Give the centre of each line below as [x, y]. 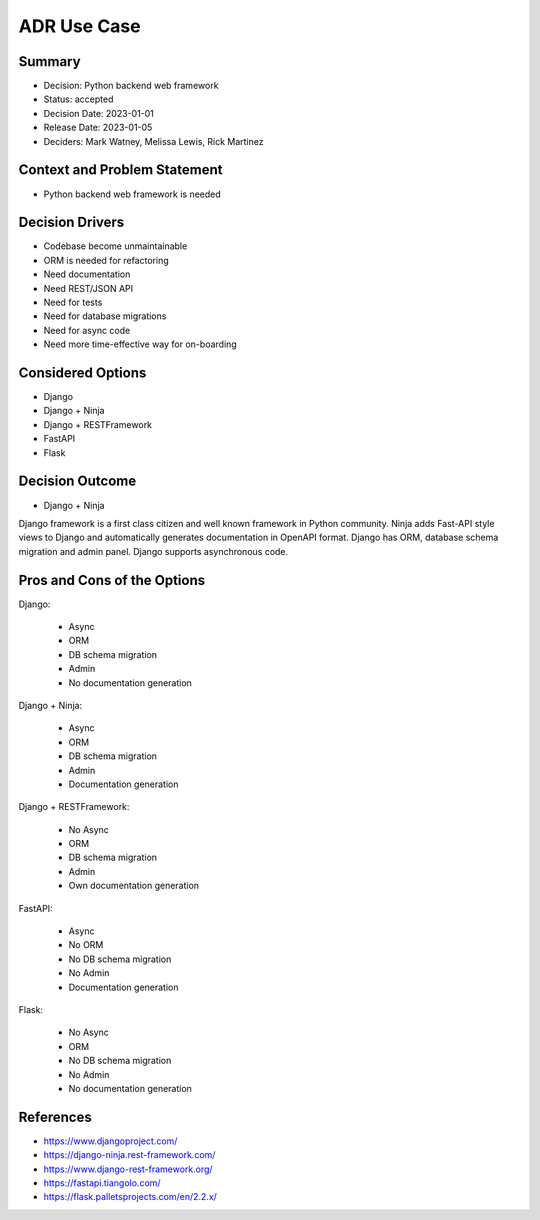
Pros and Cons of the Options [111, 580]
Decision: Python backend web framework [131, 86]
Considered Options [82, 372]
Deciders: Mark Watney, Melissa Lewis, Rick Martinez [153, 141]
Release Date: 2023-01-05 [98, 127]
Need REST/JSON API [88, 288]
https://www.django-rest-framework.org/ [128, 1169]
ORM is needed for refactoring [106, 260]
